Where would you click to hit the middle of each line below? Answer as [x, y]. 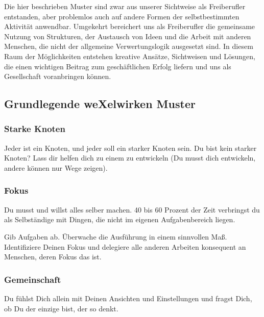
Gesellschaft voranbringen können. [58, 76]
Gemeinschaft [33, 279]
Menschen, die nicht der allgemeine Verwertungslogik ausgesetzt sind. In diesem [129, 46]
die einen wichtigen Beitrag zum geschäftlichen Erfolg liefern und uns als [118, 66]
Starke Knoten [35, 129]
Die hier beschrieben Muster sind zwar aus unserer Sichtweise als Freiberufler [125, 6]
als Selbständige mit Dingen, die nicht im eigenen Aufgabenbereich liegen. [120, 219]
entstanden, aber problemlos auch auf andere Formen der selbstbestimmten [122, 16]
